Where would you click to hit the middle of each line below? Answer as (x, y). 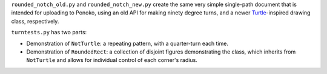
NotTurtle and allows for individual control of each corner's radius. (112, 60)
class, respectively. (35, 21)
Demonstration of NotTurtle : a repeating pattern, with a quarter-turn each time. (127, 43)
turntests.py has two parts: (49, 32)
